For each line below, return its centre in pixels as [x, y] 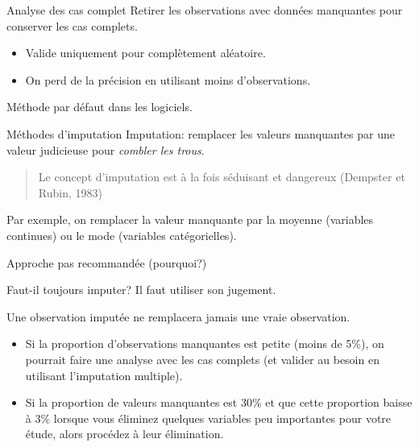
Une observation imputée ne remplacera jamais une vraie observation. [178, 316]
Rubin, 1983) [70, 192]
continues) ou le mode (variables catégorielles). [122, 235]
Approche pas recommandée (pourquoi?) [107, 262]
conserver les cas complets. [72, 25]
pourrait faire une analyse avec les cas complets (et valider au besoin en [202, 359]
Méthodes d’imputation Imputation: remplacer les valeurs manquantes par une [201, 133]
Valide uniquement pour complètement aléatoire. [145, 53]
